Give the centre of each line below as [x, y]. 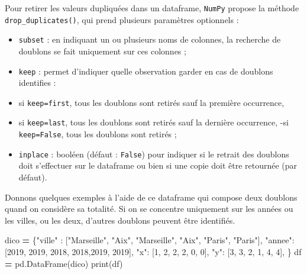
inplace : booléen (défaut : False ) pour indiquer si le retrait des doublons [154, 154]
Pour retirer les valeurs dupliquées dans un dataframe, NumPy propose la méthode [152, 8]
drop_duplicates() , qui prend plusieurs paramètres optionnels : [122, 19]
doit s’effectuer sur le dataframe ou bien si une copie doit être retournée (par [158, 165]
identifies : [37, 83]
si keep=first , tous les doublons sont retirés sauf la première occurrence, [151, 102]
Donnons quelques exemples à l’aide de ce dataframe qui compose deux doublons [151, 197]
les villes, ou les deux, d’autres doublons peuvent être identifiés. [120, 220]
